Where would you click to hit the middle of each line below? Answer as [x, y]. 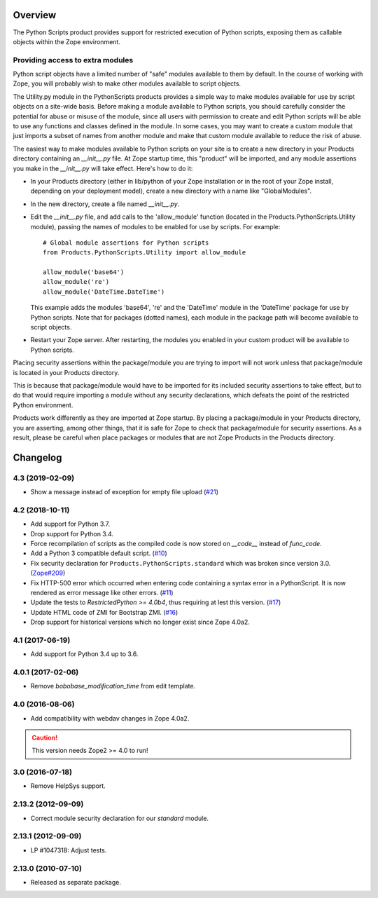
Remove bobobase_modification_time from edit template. [113, 686]
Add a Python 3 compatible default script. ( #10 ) [99, 553]
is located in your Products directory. [66, 372]
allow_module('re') [76, 282]
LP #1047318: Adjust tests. [69, 850]
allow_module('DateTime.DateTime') [104, 292]
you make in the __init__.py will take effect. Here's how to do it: [103, 168]
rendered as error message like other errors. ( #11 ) [102, 592]
